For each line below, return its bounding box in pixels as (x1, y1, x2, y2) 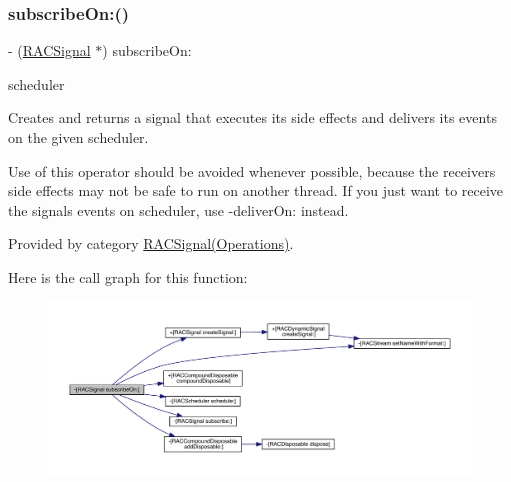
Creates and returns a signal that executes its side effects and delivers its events (8, 107, 497, 128)
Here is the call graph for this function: (8, 266, 248, 287)
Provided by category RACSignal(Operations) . (8, 233, 294, 254)
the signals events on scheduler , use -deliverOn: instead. (8, 199, 349, 220)
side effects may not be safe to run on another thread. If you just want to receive (8, 180, 504, 201)
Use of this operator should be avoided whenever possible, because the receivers (8, 160, 496, 181)
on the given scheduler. (8, 127, 149, 147)
